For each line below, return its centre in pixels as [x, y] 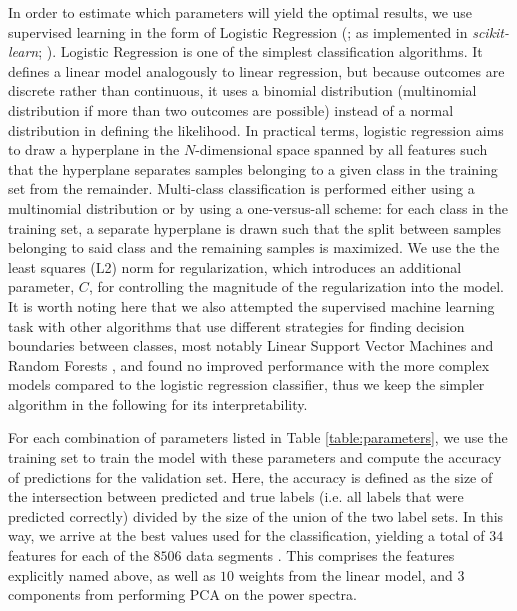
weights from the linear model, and [345, 574]
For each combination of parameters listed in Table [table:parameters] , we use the [258, 437]
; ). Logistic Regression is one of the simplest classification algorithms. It [260, 51]
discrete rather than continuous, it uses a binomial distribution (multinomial [242, 90]
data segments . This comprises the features [320, 555]
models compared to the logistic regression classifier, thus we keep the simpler [246, 384]
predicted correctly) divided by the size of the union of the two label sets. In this [256, 515]
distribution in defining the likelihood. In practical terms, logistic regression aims [256, 129]
